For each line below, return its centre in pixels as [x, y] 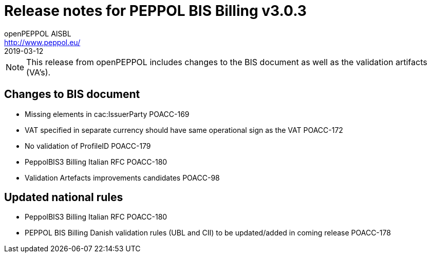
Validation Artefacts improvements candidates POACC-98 [122, 177]
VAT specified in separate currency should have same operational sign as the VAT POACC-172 [184, 130]
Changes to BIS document [72, 94]
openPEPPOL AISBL [38, 33]
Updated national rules [64, 197]
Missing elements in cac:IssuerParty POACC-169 [107, 114]
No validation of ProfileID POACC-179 [88, 146]
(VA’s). [39, 72]
